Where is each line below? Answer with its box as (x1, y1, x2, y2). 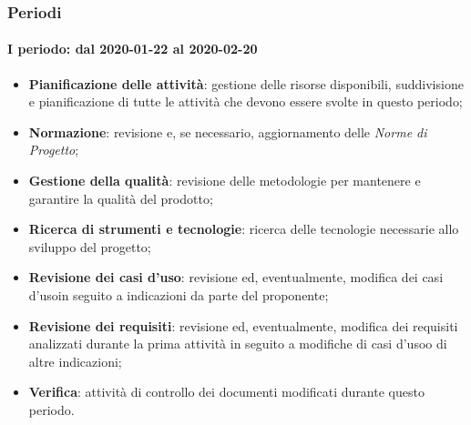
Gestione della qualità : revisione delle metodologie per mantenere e (28, 171, 421, 190)
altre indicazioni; (28, 351, 122, 370)
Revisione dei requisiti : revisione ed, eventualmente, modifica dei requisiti (28, 316, 458, 335)
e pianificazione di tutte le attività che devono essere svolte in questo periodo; (28, 92, 463, 111)
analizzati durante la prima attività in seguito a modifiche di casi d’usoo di (28, 334, 447, 353)
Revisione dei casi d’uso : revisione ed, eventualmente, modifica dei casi (28, 268, 444, 287)
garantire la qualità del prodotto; (28, 188, 213, 207)
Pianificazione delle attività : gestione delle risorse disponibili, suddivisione (28, 74, 464, 93)
